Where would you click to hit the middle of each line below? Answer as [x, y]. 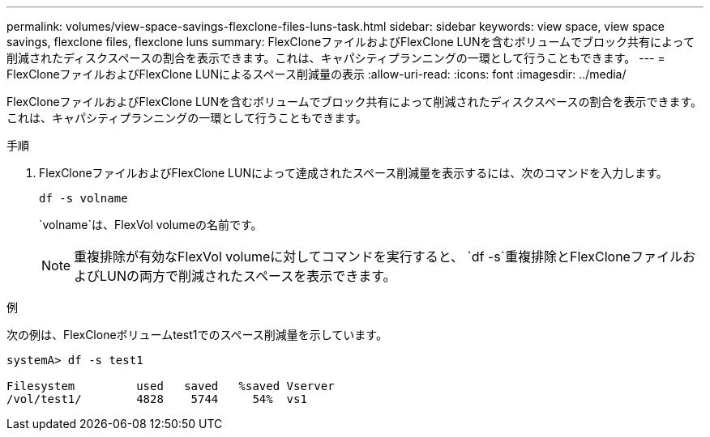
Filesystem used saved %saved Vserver [171, 386]
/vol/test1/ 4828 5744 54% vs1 [157, 399]
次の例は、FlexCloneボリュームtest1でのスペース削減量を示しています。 [197, 335]
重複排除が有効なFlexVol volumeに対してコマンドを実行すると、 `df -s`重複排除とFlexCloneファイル [378, 257]
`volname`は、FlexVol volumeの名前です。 [151, 225]
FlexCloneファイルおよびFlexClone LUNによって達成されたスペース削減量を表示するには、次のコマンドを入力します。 [353, 173]
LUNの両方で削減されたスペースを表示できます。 [248, 276]
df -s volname [83, 198]
